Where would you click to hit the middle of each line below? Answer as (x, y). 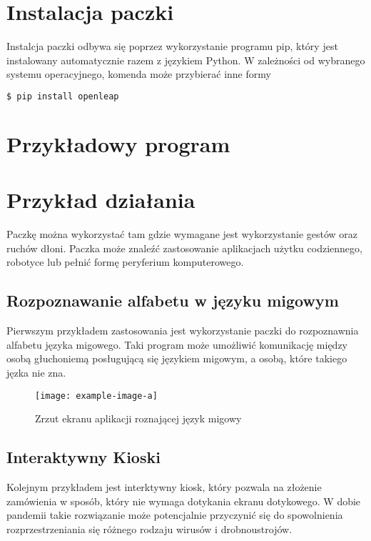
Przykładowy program (118, 143)
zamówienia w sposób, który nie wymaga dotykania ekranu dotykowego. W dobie (184, 501)
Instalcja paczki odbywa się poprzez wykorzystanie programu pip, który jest (172, 46)
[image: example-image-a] (96, 396)
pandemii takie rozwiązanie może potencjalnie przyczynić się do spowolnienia (175, 515)
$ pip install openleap (63, 96)
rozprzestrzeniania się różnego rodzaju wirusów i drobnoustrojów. (149, 528)
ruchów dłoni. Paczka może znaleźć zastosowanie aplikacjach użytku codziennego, (184, 248)
